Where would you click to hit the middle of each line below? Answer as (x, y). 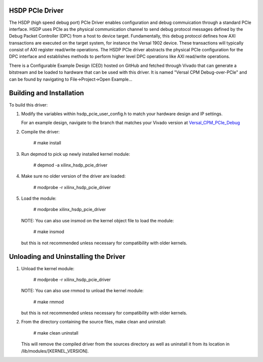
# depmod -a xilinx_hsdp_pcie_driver (70, 165)
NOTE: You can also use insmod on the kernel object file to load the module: (98, 220)
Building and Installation (47, 93)
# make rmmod (49, 302)
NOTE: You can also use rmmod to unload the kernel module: (82, 291)
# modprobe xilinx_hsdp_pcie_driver (70, 210)
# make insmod (49, 232)
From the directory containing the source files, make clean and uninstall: (94, 322)
